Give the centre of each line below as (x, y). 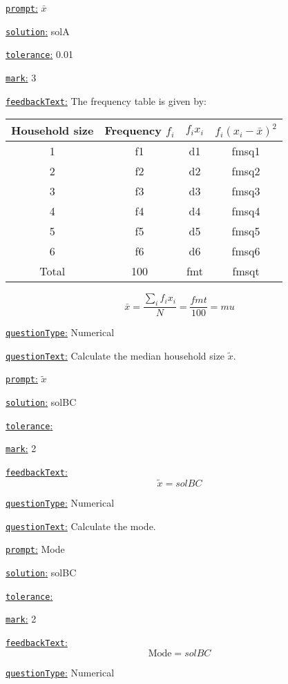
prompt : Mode (35, 549)
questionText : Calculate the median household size (115, 355)
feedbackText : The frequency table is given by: (106, 100)
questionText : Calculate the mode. (81, 526)
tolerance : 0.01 (39, 54)
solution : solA (38, 31)
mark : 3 (21, 77)
